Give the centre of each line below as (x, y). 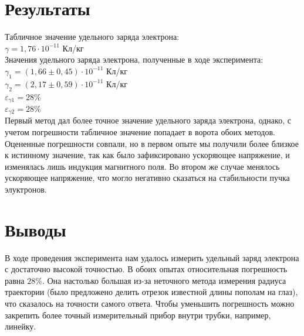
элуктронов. (26, 189)
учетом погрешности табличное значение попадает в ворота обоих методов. (140, 132)
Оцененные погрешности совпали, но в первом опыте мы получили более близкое (152, 143)
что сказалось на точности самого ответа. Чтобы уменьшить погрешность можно (150, 304)
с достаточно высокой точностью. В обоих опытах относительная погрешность (146, 269)
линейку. (21, 326)
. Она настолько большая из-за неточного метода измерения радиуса (164, 280)
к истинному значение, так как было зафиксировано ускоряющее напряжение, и (147, 155)
